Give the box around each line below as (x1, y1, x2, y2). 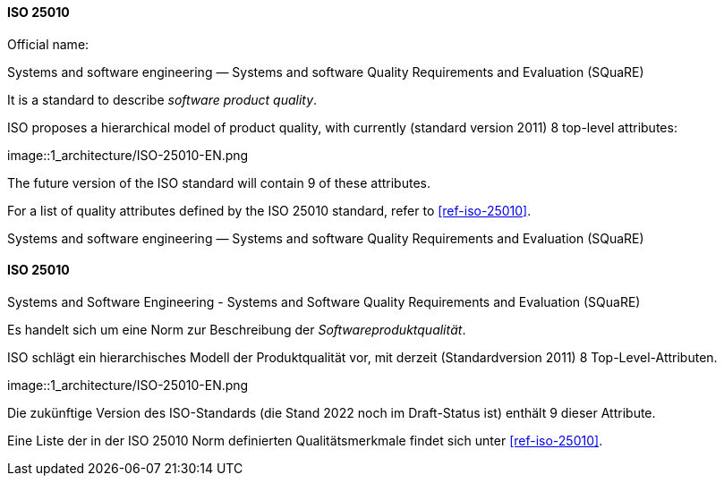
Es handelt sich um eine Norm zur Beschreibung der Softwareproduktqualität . (7, 321, 466, 337)
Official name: (7, 36, 89, 52)
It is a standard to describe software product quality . (7, 91, 318, 107)
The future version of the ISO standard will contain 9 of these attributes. (7, 174, 430, 191)
